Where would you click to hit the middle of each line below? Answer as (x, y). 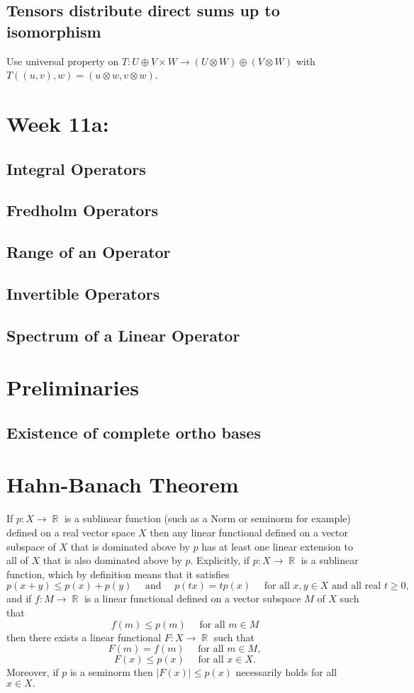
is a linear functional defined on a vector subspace (192, 598)
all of (17, 560)
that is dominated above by (130, 546)
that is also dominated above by (112, 560)
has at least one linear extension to (277, 546)
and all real (356, 586)
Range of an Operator (89, 252)
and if (19, 598)
